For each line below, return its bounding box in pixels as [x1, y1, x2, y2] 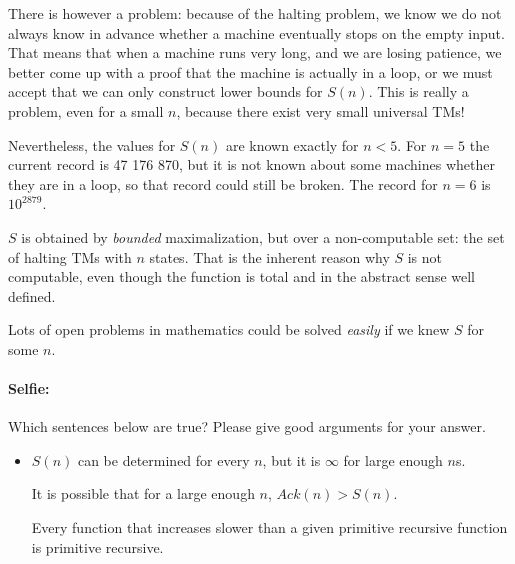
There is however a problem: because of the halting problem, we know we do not [8, 3, 502, 23]
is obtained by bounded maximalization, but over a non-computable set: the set [21, 226, 505, 247]
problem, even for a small [8, 100, 164, 121]
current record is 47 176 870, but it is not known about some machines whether [8, 154, 495, 175]
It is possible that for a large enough [31, 483, 255, 504]
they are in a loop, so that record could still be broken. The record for [8, 173, 438, 194]
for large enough [343, 449, 443, 470]
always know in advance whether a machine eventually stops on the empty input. [8, 22, 505, 43]
